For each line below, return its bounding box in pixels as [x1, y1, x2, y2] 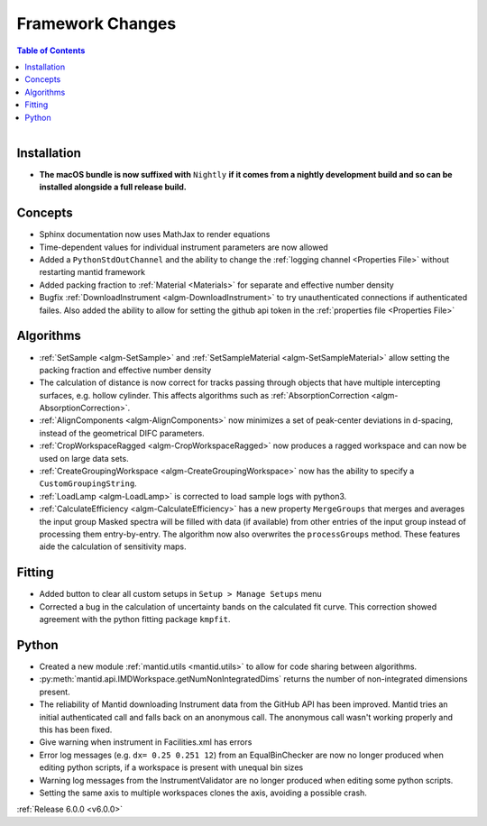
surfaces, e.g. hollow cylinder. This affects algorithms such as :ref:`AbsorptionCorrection [39, 390, 370, 400]
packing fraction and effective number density [39, 364, 212, 375]
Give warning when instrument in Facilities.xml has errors [39, 737, 253, 748]
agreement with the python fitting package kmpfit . [39, 614, 231, 625]
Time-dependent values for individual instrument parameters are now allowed [39, 242, 328, 252]
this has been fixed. [39, 724, 113, 735]
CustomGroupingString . [39, 478, 137, 489]
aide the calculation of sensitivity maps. [39, 541, 187, 552]
